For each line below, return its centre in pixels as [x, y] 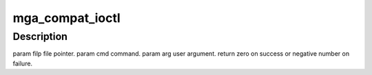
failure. [23, 63]
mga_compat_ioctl [66, 18]
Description [40, 36]
